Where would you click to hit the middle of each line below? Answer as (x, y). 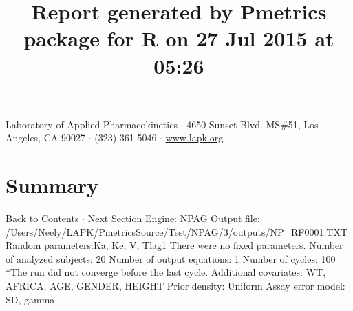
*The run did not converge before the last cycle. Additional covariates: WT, (166, 272)
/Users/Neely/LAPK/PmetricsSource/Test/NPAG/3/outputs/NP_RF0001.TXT (177, 231)
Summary (52, 185)
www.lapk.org (194, 138)
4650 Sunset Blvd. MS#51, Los (253, 124)
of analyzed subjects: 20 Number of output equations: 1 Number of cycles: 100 (171, 258)
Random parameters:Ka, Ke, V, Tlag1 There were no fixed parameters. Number (174, 245)
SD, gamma (30, 299)
